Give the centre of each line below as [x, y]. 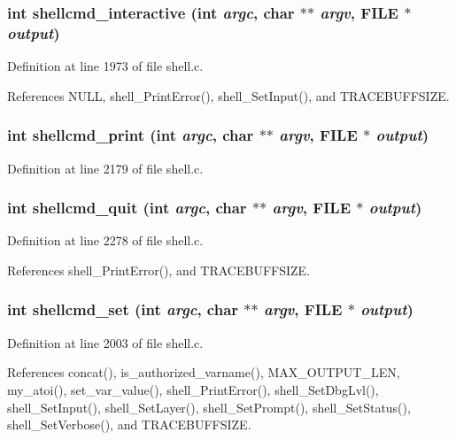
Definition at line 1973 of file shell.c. [105, 66]
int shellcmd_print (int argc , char [131, 135]
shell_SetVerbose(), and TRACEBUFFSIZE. [129, 425]
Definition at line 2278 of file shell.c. [105, 240]
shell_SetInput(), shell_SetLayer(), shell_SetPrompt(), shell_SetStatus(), [209, 407]
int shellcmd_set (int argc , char [123, 309]
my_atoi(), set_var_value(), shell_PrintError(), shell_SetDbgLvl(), [193, 389]
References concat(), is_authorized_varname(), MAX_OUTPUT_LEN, [204, 372]
